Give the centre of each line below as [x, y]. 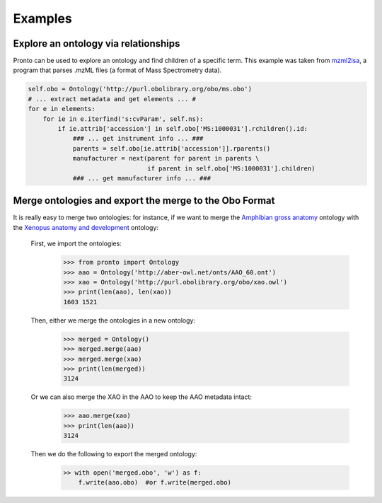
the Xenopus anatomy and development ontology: [86, 227]
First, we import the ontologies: [76, 243]
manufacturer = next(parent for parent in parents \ [166, 158]
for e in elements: [62, 109]
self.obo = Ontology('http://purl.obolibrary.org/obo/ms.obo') [140, 89]
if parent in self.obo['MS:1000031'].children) [231, 168]
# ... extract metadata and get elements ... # [112, 99]
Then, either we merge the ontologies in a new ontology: [113, 320]
